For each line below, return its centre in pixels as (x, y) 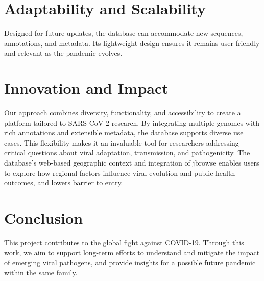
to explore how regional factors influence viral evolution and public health (120, 172)
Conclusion (44, 217)
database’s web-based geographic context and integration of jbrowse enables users (132, 162)
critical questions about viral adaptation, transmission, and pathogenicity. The (127, 153)
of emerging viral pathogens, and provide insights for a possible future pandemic (130, 262)
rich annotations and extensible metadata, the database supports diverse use (124, 133)
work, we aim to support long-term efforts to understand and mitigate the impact (132, 252)
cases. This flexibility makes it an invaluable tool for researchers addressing (122, 142)
